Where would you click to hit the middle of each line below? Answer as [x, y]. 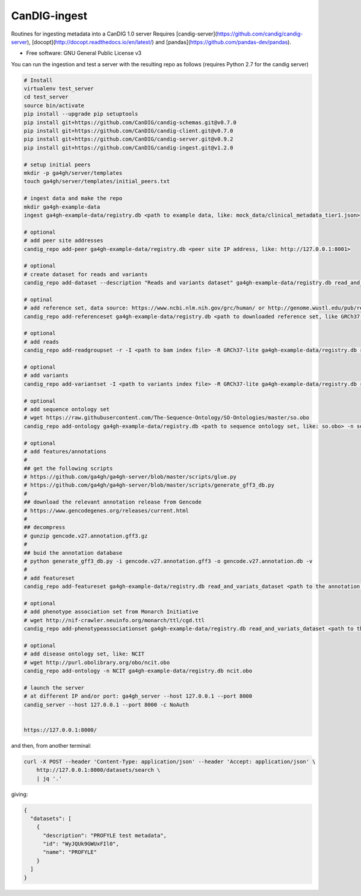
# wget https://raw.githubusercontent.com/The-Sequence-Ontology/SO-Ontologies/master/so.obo [167, 418]
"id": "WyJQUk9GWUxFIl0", [81, 844]
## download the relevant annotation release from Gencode [113, 502]
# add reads [42, 342]
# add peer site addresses [63, 241]
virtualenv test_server [59, 89]
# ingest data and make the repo [73, 198]
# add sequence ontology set [67, 409]
